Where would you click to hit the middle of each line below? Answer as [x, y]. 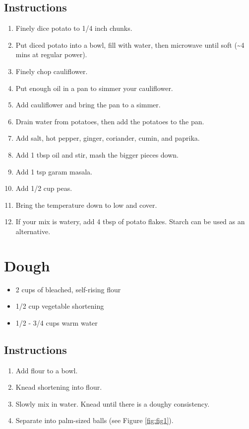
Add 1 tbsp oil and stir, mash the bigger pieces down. [97, 154]
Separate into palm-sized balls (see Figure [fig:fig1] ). [94, 420]
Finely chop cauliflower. [52, 71]
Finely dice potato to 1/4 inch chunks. [74, 28]
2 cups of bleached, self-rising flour [68, 289]
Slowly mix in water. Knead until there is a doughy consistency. [113, 403]
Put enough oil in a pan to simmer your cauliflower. [94, 88]
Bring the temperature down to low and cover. [86, 205]
